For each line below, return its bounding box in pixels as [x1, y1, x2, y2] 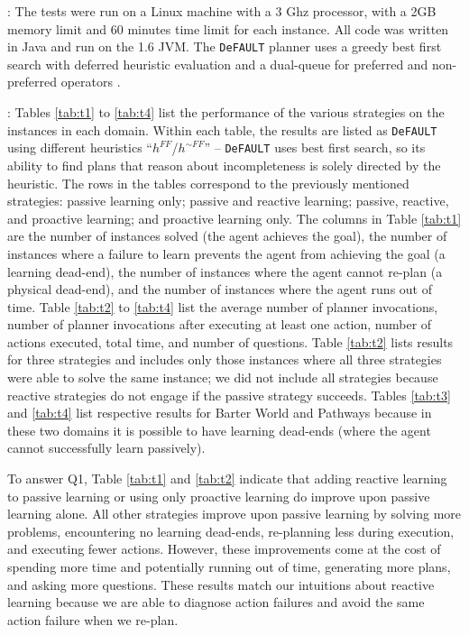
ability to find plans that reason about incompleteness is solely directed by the [7, 155, 441, 174]
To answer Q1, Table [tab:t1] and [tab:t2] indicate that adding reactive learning [7, 469, 447, 488]
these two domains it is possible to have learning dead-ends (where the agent [7, 420, 431, 439]
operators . [60, 72, 121, 91]
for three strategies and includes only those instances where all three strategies [7, 350, 442, 369]
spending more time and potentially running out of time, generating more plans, [7, 557, 451, 575]
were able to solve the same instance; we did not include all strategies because [7, 368, 438, 387]
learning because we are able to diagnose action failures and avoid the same [7, 593, 425, 612]
